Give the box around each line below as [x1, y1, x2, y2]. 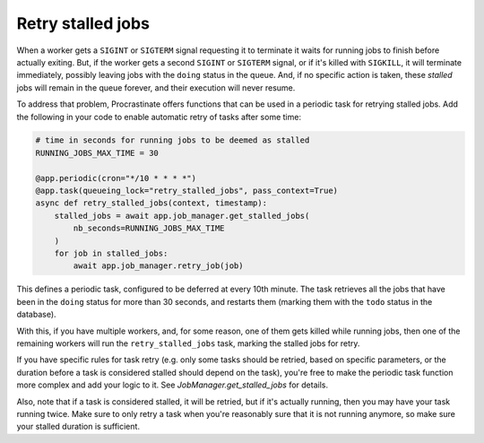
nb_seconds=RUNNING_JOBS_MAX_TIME [73, 223, 225, 233]
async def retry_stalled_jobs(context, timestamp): [35, 198, 268, 208]
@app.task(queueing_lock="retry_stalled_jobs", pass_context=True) [35, 186, 339, 196]
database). [16, 309, 57, 320]
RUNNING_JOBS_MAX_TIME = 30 [35, 148, 159, 158]
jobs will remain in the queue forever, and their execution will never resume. [16, 82, 296, 93]
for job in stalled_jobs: [54, 248, 169, 258]
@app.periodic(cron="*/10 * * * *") [35, 173, 197, 183]
